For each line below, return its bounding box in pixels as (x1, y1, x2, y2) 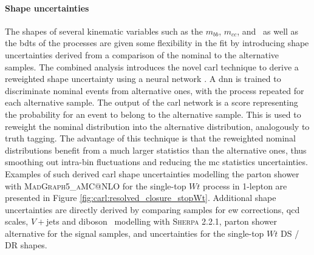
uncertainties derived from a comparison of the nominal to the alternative (5, 48, 279, 61)
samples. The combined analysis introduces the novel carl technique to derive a (5, 60, 299, 73)
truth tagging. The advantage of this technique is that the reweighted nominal (5, 132, 296, 144)
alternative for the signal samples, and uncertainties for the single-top (5, 226, 264, 239)
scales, (5, 215, 29, 228)
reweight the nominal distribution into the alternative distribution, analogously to (5, 120, 310, 132)
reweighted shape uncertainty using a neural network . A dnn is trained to (5, 72, 281, 85)
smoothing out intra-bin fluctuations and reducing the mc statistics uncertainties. (5, 155, 308, 168)
